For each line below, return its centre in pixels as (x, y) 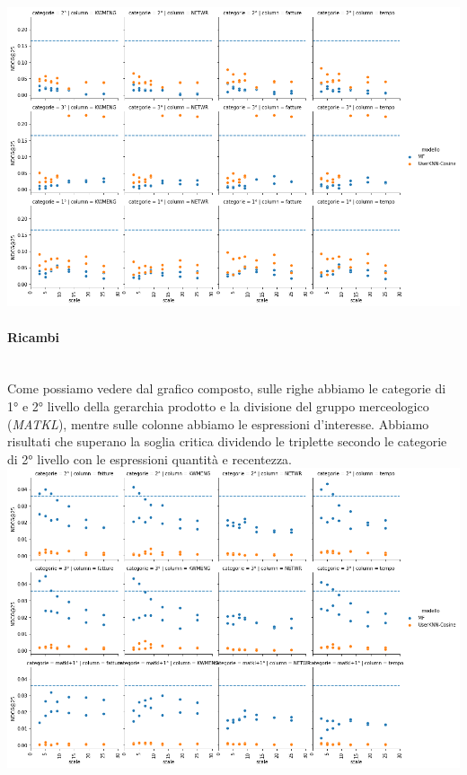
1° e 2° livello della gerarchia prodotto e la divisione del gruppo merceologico (218, 405)
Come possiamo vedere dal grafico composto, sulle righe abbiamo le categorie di (227, 388)
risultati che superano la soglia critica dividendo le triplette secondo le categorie (227, 441)
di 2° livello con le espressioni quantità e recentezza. (150, 458)
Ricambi (33, 336)
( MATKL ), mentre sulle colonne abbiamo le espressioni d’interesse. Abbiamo (218, 423)
